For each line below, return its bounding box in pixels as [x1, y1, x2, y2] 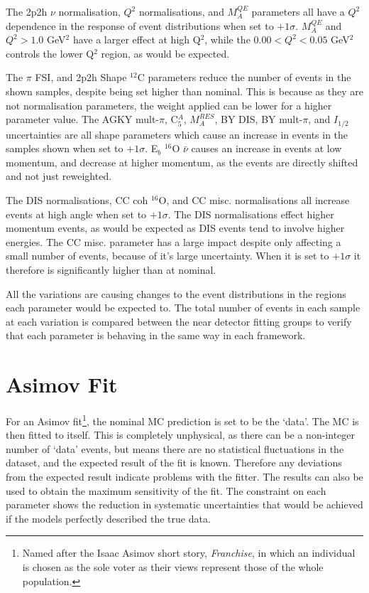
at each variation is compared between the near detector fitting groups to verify [6, 314, 352, 328]
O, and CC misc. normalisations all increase [158, 192, 350, 207]
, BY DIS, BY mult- [214, 112, 303, 127]
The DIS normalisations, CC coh [6, 192, 148, 207]
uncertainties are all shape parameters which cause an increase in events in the [6, 127, 348, 141]
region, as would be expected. [101, 46, 230, 60]
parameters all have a [251, 4, 345, 18]
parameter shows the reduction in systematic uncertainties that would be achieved [6, 497, 363, 512]
